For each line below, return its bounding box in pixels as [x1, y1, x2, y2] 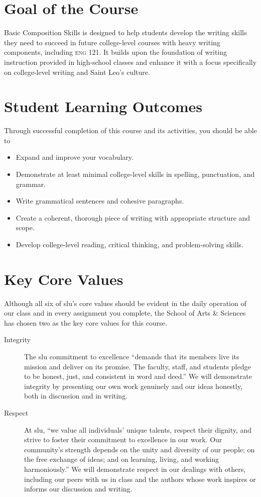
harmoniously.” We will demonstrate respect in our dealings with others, [24, 464, 246, 474]
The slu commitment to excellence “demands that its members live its [24, 351, 239, 362]
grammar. [16, 178, 46, 189]
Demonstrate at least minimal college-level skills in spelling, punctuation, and [16, 169, 255, 179]
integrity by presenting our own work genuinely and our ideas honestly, [24, 380, 242, 391]
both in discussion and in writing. [24, 390, 128, 401]
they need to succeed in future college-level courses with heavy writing [4, 37, 220, 47]
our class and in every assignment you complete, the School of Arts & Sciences [4, 308, 246, 318]
